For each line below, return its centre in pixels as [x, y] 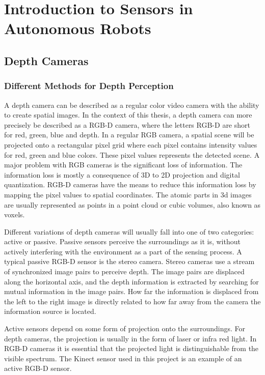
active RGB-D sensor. [38, 368]
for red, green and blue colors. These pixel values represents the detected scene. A [132, 154]
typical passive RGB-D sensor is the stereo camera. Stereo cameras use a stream [129, 261]
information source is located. [50, 311]
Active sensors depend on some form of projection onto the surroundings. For [125, 328]
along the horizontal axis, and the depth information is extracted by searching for [131, 281]
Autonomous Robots [78, 28]
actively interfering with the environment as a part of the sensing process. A [123, 251]
